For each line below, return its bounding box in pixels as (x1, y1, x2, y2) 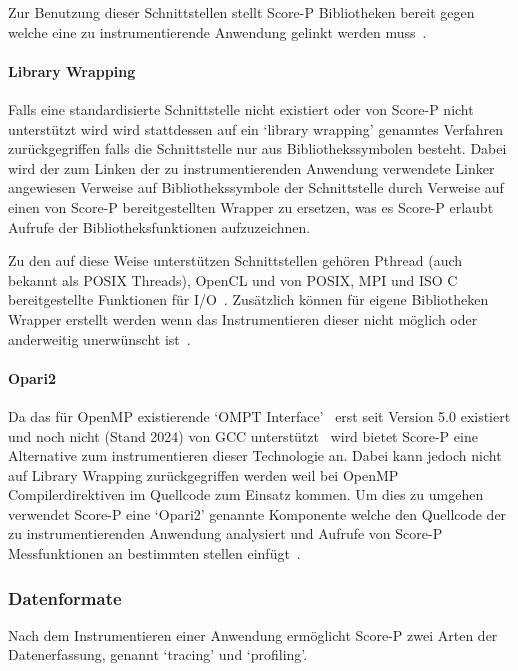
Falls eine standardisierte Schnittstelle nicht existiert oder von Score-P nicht (8, 98, 474, 119)
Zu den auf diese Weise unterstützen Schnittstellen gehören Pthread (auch (8, 250, 463, 271)
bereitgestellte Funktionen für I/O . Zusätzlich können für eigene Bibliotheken (8, 289, 489, 310)
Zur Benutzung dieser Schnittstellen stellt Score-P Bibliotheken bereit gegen (8, 2, 475, 22)
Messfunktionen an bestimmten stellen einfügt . (8, 543, 301, 564)
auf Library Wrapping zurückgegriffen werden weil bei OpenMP (8, 464, 399, 485)
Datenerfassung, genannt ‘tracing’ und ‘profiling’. (8, 644, 308, 665)
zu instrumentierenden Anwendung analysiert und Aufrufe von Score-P (8, 523, 443, 544)
